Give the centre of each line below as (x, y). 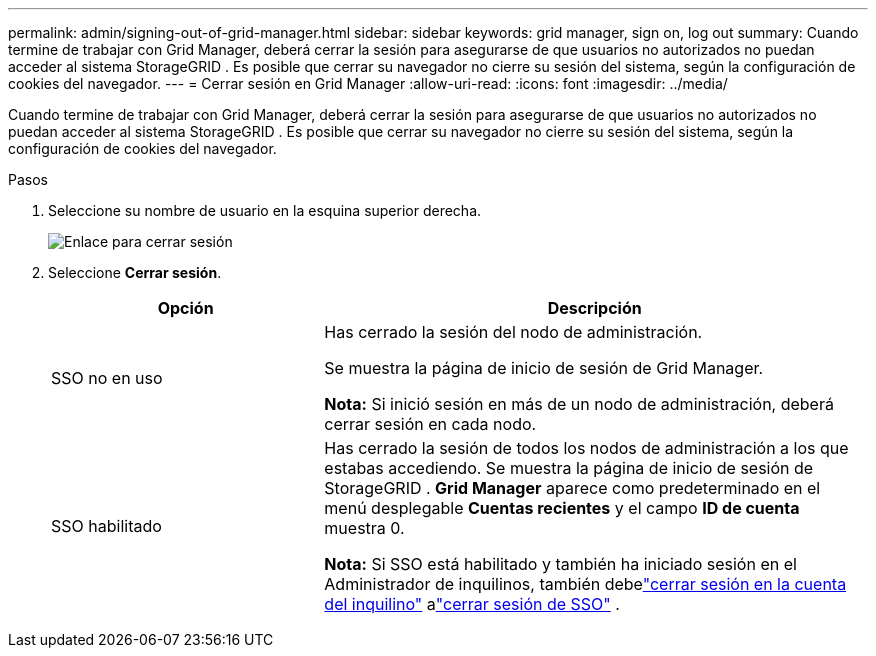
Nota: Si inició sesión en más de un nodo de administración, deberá (579, 404)
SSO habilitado (106, 526)
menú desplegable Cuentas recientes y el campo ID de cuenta (562, 508)
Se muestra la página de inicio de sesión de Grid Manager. (544, 368)
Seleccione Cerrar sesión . (135, 272)
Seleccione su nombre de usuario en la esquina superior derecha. (265, 210)
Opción (185, 308)
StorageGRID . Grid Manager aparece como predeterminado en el (572, 488)
